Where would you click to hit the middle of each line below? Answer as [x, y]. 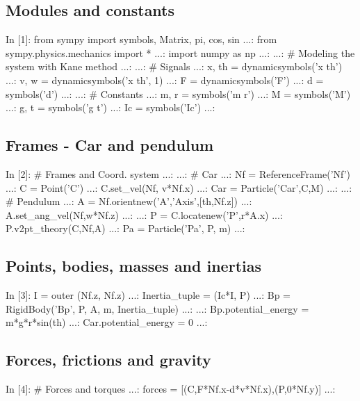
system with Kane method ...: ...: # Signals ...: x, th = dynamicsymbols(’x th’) [174, 66]
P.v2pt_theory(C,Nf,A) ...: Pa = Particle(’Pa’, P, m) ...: [125, 228]
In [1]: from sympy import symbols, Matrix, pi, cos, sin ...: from [141, 39]
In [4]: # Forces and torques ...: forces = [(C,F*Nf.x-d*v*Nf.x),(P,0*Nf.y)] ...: [171, 389]
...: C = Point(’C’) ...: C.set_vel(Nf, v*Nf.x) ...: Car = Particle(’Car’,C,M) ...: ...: [179, 187]
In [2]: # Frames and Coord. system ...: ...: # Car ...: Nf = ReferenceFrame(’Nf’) [178, 173]
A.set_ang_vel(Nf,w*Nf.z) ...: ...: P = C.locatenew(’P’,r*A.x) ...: [144, 214]
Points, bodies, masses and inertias [134, 266]
